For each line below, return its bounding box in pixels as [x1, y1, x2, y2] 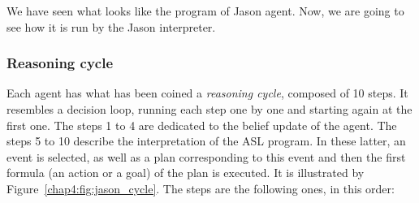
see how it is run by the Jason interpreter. [6, 18, 216, 35]
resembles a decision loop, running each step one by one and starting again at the [6, 101, 413, 117]
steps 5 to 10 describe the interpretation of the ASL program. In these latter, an [6, 132, 406, 149]
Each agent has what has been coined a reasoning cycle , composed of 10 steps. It [6, 84, 408, 101]
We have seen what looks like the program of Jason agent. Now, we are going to [6, 2, 404, 19]
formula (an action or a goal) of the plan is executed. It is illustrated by [6, 164, 365, 181]
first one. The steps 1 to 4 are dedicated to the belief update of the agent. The [6, 116, 397, 133]
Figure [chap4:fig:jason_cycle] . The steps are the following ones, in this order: [6, 179, 395, 197]
